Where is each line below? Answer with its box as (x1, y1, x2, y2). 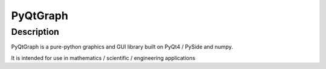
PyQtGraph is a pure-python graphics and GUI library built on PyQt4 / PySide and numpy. (11, 43, 234, 50)
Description (11, 26, 60, 37)
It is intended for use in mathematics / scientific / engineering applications (11, 54, 196, 61)
